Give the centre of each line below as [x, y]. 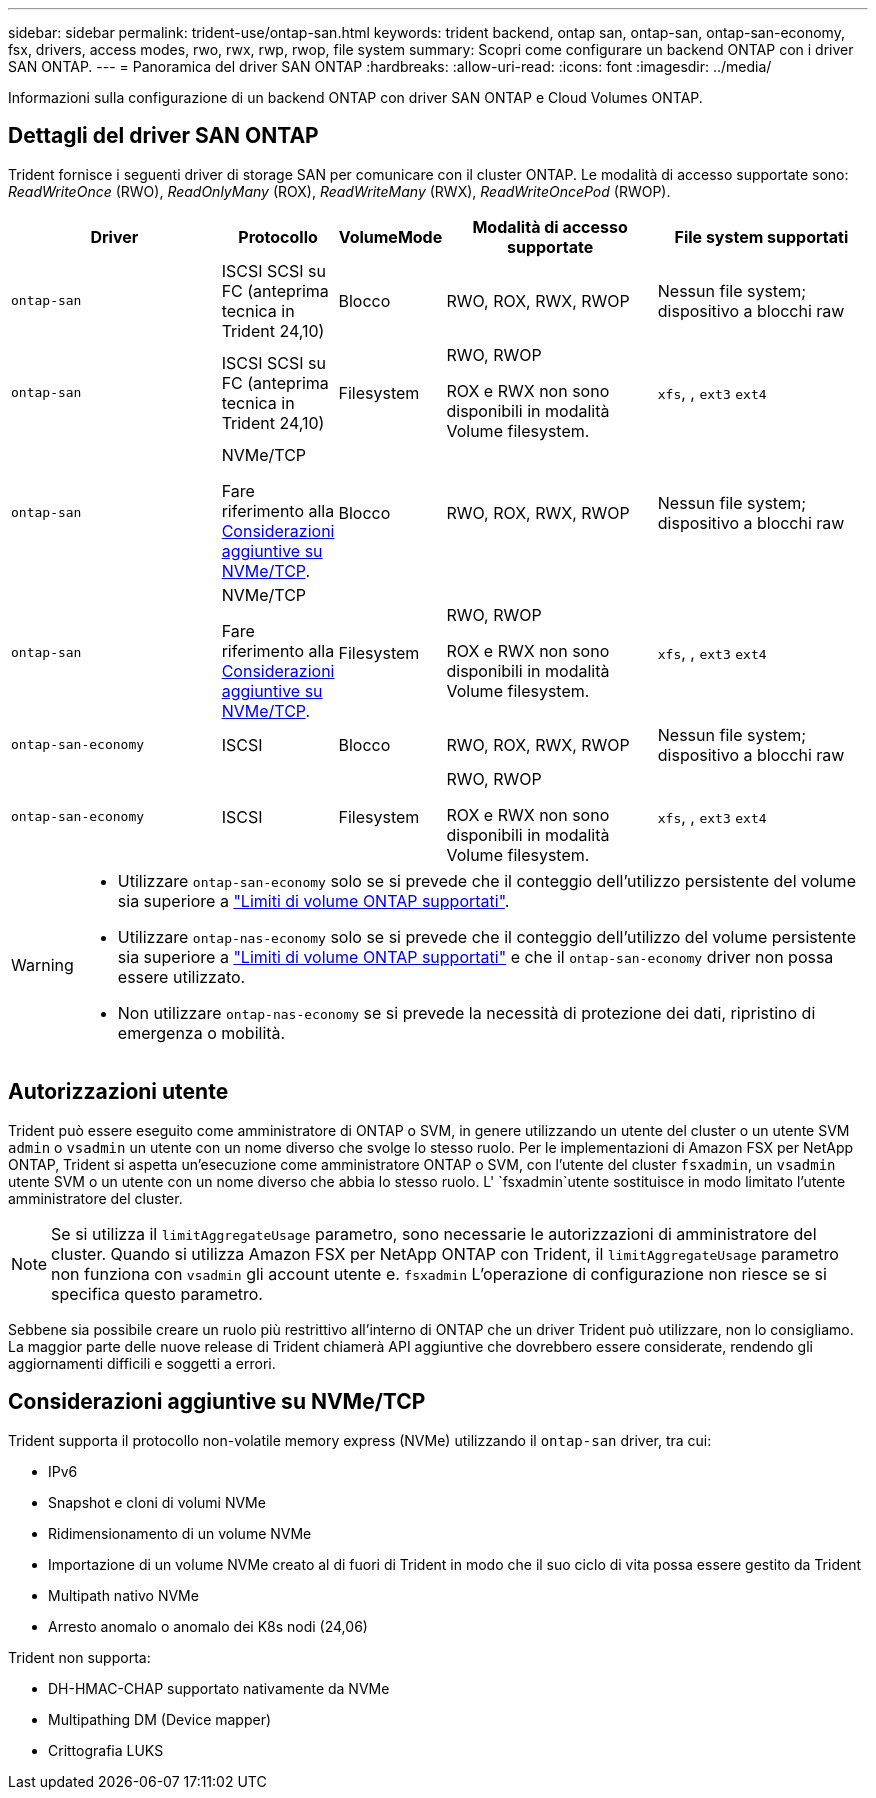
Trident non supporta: [79, 1657]
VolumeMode [390, 236]
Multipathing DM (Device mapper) [160, 1719]
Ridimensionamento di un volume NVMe [180, 1533]
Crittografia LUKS [106, 1750]
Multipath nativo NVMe [123, 1595]
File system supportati [761, 236]
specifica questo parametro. [157, 1293]
